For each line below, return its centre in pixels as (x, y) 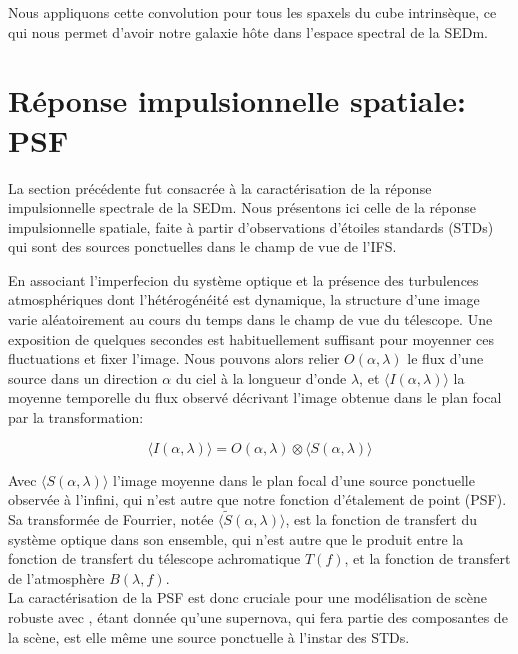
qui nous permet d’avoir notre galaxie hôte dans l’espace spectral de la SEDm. (248, 31)
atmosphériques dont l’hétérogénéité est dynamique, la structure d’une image (244, 299)
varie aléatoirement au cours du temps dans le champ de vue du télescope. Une (250, 319)
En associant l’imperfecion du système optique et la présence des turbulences (243, 279)
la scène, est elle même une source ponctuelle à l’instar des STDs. (209, 636)
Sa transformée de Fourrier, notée (111, 519)
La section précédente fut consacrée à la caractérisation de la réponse (220, 187)
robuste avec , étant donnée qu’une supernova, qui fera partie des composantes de (258, 617)
